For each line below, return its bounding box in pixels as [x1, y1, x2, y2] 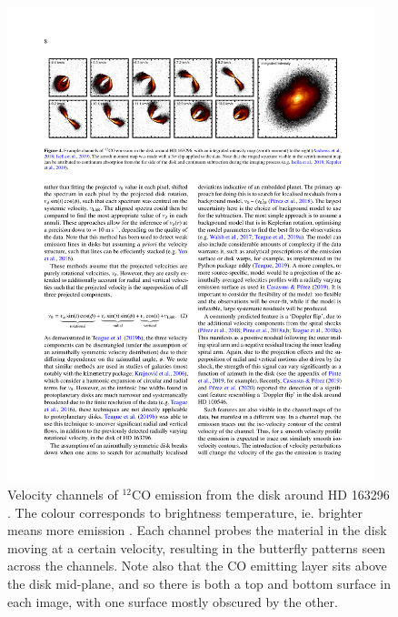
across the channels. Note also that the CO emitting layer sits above [7, 556, 387, 575]
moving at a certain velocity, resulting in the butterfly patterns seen [7, 538, 386, 557]
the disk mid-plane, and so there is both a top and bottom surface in [7, 574, 391, 592]
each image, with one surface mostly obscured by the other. [7, 592, 338, 611]
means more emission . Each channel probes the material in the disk [7, 521, 387, 540]
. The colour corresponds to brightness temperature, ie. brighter [7, 502, 363, 521]
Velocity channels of [7, 485, 118, 504]
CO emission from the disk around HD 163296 [132, 485, 390, 504]
